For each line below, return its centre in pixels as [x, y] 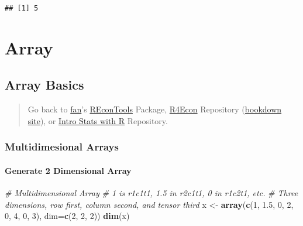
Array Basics [44, 85]
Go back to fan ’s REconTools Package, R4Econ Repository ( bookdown [155, 109]
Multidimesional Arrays [62, 147]
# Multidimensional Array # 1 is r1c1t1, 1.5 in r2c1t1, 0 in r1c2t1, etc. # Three [151, 193]
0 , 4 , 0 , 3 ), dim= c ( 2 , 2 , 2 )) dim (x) [67, 216]
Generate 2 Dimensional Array [68, 170]
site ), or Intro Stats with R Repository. [98, 120]
